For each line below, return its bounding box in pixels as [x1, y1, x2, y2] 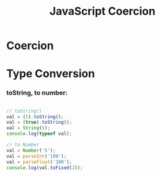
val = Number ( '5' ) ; [6, 147, 56, 154]
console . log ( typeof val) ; [6, 130, 72, 137]
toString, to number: [6, 89, 68, 97]
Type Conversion [6, 67, 95, 81]
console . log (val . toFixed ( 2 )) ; [6, 164, 84, 171]
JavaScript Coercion [49, 4, 156, 18]
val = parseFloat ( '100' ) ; [6, 159, 72, 165]
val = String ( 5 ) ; [6, 125, 51, 131]
